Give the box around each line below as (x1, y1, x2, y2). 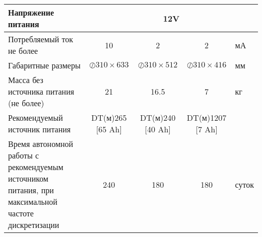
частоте (8, 207, 34, 219)
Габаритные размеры (8, 59, 81, 71)
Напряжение (8, 7, 54, 18)
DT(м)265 (91, 112, 127, 123)
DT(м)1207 (186, 112, 227, 123)
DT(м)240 (140, 112, 176, 123)
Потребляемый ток (8, 33, 74, 45)
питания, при (8, 184, 54, 196)
